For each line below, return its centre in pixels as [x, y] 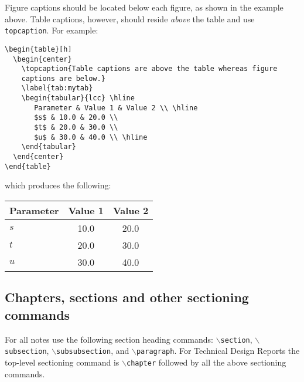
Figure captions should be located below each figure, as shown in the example [144, 7]
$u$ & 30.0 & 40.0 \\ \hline [91, 137]
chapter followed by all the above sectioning [206, 362]
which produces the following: [58, 185]
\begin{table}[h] [38, 49]
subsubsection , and [93, 351]
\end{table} [28, 166]
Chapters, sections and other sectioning [127, 297]
